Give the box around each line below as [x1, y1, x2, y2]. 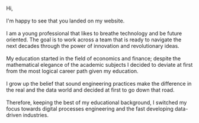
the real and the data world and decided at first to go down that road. [6, 86, 175, 93]
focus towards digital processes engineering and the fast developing [6, 105, 174, 112]
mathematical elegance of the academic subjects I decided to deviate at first [6, 61, 193, 68]
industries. [23, 112, 49, 118]
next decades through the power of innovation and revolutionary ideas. [6, 43, 179, 49]
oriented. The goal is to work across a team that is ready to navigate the [6, 36, 182, 43]
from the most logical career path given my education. [6, 67, 139, 75]
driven [6, 112, 22, 118]
